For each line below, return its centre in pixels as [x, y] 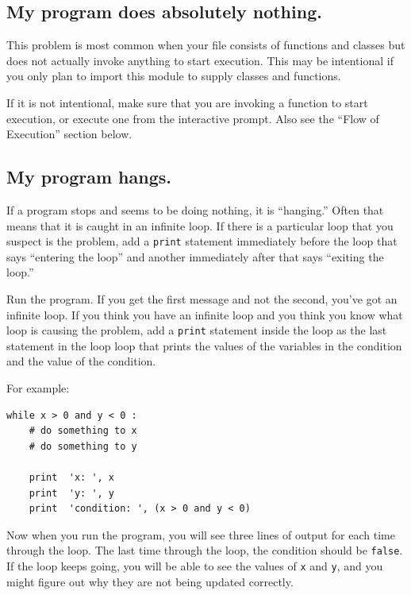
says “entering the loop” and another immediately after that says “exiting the [195, 256]
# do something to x [83, 431]
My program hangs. [89, 177]
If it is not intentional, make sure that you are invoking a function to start [187, 102]
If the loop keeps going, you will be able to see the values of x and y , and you [195, 566]
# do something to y [83, 446]
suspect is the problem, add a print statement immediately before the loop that [202, 241]
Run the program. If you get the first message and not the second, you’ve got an [202, 299]
